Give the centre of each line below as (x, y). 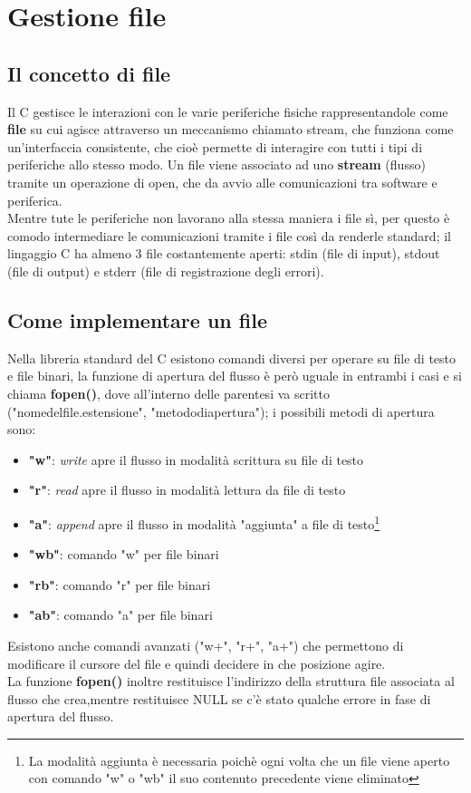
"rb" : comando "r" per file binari (120, 584)
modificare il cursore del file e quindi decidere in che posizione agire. (197, 663)
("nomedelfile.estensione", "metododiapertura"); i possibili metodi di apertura (221, 411)
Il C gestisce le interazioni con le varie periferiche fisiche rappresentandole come (228, 111)
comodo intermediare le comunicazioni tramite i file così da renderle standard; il (229, 235)
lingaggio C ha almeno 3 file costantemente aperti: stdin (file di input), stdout (224, 253)
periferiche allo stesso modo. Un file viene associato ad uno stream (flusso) (216, 164)
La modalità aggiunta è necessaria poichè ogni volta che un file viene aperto (239, 760)
